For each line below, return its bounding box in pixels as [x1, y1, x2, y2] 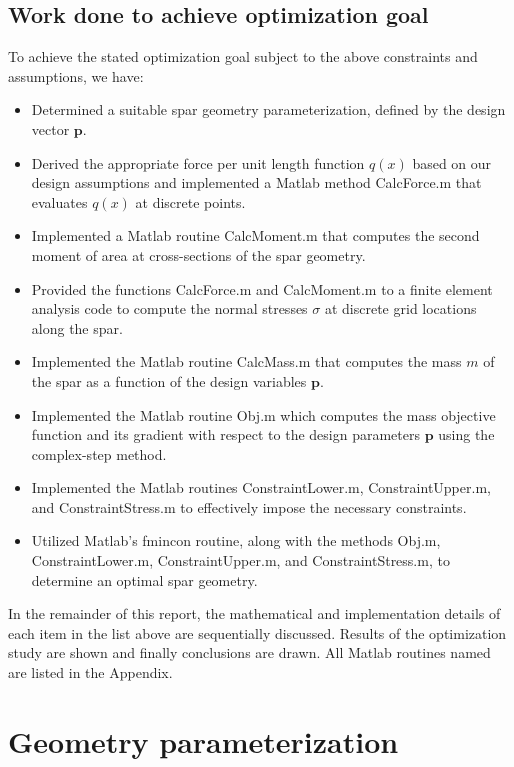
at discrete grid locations [324, 298, 477, 319]
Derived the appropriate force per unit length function [31, 152, 365, 173]
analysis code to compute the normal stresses [31, 298, 308, 319]
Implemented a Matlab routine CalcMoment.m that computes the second [31, 225, 480, 246]
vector [31, 118, 70, 139]
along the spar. [31, 317, 123, 338]
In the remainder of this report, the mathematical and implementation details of [8, 603, 501, 624]
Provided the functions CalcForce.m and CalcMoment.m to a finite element [31, 278, 493, 299]
